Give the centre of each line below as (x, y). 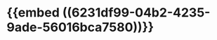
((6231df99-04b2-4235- (136, 13)
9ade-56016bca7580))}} (80, 27)
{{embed (33, 13)
